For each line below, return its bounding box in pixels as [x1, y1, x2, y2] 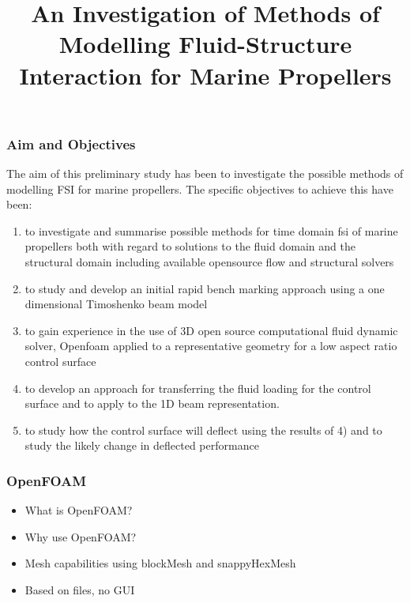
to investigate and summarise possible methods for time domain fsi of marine [24, 222, 398, 239]
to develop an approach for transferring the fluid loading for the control [24, 379, 371, 396]
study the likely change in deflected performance [24, 437, 259, 454]
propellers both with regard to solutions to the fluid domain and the [24, 238, 355, 254]
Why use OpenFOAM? [24, 528, 137, 545]
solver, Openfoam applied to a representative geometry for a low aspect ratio [24, 337, 397, 354]
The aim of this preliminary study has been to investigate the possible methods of [6, 165, 404, 182]
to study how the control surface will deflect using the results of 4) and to [24, 421, 382, 438]
